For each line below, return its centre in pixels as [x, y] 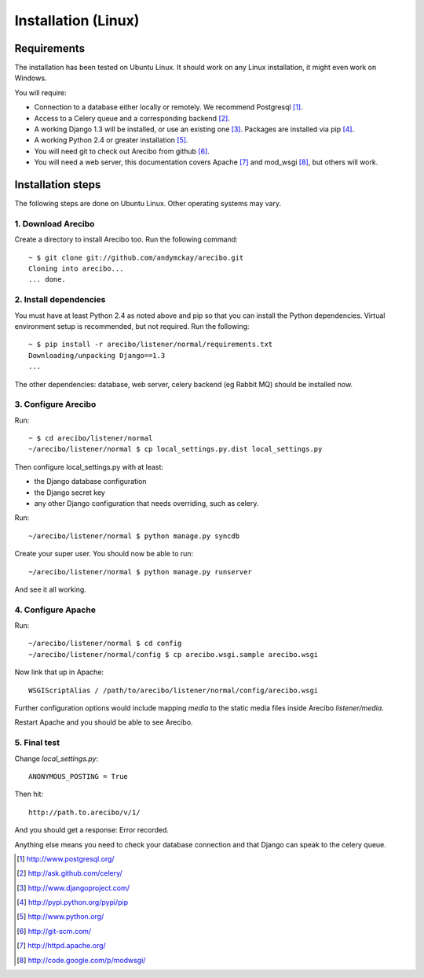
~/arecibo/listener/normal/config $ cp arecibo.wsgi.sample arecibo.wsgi [174, 654]
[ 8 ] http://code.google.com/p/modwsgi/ [81, 960]
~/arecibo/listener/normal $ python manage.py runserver [141, 572]
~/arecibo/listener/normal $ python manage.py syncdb [134, 536]
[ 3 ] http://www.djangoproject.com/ [73, 888]
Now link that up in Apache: [59, 672]
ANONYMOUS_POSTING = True [79, 776]
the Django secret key [69, 493]
